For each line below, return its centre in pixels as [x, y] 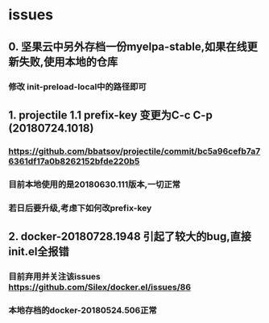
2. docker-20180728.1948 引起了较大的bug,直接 [130, 236]
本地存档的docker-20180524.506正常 [83, 310]
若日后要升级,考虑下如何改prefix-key [80, 208]
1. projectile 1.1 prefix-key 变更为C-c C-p [111, 115]
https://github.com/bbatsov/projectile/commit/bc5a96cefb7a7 [134, 151]
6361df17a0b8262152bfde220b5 [74, 161]
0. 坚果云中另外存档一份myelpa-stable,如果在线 [128, 46]
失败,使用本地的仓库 [68, 62]
